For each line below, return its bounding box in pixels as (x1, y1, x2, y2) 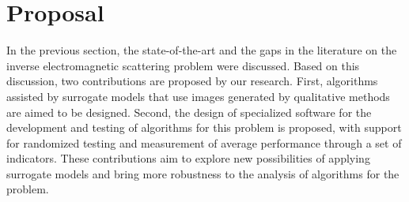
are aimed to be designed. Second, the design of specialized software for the (6, 103, 372, 120)
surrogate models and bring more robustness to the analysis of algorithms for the (6, 165, 400, 181)
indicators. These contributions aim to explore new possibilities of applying (6, 150, 370, 166)
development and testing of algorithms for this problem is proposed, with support (6, 119, 402, 136)
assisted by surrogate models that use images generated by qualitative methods (6, 88, 390, 104)
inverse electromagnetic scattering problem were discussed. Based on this (6, 57, 360, 73)
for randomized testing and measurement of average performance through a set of (6, 134, 402, 151)
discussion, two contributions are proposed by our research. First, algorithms (6, 73, 378, 89)
